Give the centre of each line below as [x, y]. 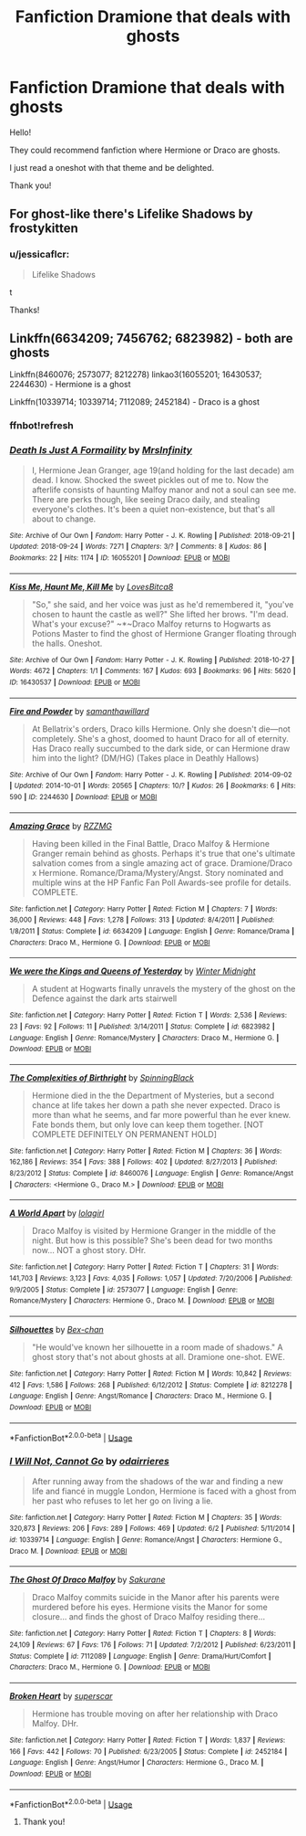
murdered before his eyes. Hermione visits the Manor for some [150, 1607]
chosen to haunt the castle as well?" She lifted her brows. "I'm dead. [160, 614]
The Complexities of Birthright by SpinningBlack [102, 1077]
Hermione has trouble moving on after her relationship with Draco [155, 1714]
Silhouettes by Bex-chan [57, 1330]
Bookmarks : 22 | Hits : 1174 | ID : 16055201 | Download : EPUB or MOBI [120, 558]
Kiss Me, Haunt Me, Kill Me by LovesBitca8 [92, 586]
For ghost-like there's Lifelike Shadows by [131, 214]
